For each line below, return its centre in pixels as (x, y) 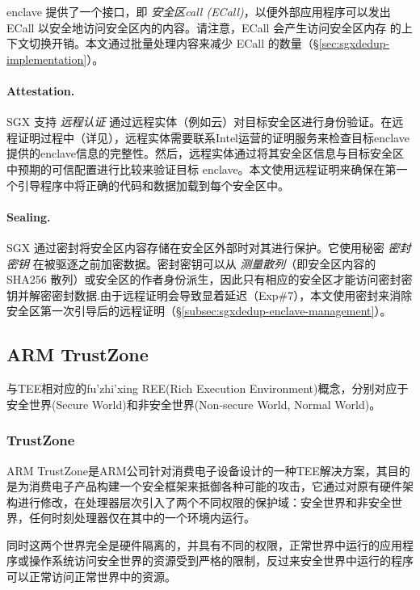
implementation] (47, 59)
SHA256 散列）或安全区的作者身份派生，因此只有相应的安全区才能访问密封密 (210, 279)
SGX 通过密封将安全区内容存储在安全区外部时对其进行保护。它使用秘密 (195, 247)
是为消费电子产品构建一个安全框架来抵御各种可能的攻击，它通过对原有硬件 (204, 486)
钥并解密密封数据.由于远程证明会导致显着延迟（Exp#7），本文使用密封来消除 (210, 295)
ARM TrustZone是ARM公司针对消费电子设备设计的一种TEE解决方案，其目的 (208, 470)
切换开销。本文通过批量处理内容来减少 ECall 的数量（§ (174, 43)
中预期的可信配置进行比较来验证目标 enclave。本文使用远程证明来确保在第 (202, 169)
